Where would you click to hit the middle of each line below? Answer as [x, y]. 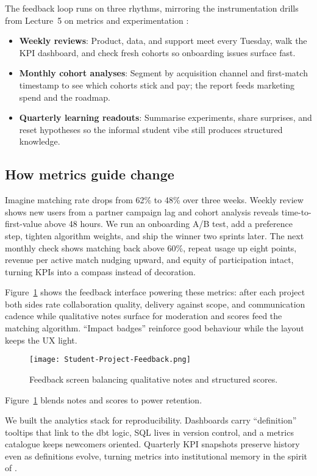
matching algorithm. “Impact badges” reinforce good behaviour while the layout [155, 328]
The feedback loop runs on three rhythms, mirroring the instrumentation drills [152, 8]
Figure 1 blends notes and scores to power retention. [104, 399]
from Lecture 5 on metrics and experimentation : [97, 20]
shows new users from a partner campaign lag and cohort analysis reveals [142, 211]
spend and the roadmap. [65, 97]
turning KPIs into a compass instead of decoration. [100, 271]
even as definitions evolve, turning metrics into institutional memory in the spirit [156, 456]
